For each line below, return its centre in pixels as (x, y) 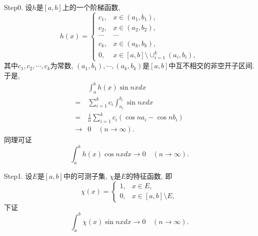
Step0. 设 (18, 7)
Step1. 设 (18, 176)
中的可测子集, (85, 176)
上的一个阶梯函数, (91, 7)
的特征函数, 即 (149, 176)
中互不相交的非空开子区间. (211, 65)
